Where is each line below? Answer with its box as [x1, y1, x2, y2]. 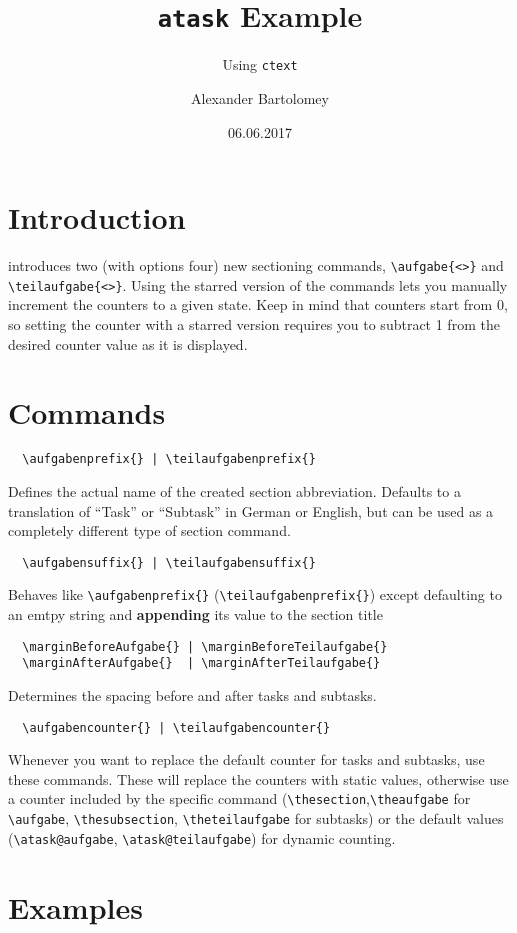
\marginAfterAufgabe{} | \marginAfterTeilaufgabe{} [22, 656, 381, 671]
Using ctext [222, 54, 298, 75]
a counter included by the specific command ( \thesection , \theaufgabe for [8, 788, 471, 809]
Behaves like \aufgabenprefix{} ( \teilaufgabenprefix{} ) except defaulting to [8, 584, 502, 605]
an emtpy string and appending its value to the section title [8, 604, 383, 624]
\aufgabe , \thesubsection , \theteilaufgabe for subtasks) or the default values [8, 808, 504, 828]
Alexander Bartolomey [191, 87, 329, 108]
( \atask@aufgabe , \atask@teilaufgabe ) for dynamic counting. [8, 827, 396, 848]
